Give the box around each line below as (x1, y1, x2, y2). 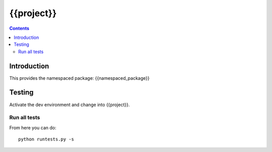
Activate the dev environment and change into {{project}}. (9, 102, 130, 108)
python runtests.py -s (18, 136, 75, 142)
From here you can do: (9, 124, 56, 131)
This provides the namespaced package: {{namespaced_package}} (9, 75, 150, 81)
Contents (9, 25, 30, 31)
